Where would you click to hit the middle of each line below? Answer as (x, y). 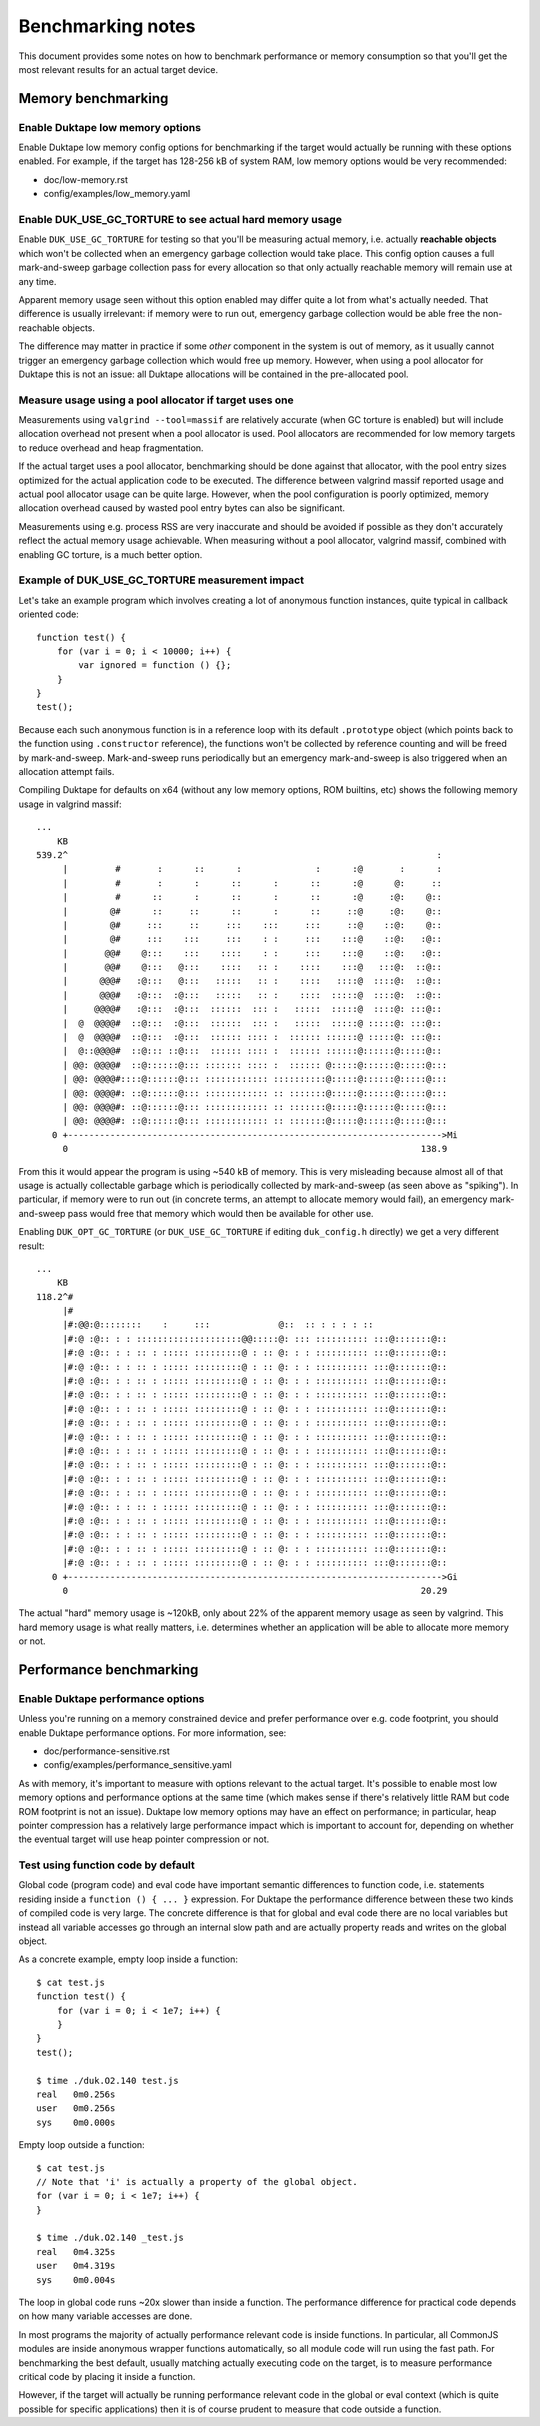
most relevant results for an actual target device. (118, 69)
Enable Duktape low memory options (110, 127)
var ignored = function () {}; (155, 665)
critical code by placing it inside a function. (107, 2376)
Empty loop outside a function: (81, 2145)
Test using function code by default (106, 1865)
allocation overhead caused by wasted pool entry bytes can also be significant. (181, 508)
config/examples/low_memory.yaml (117, 194)
